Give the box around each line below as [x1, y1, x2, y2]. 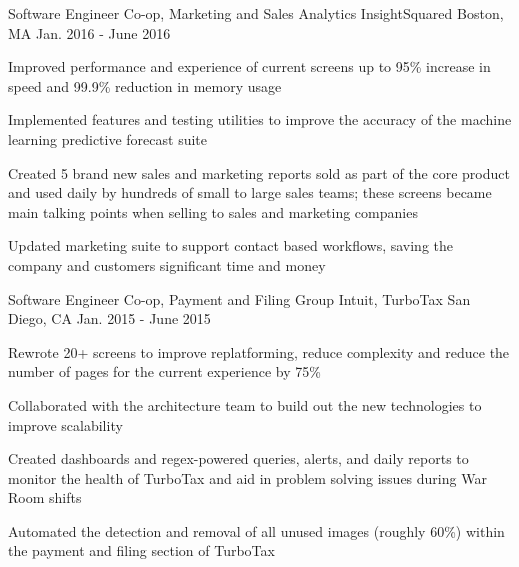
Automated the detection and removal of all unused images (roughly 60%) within [8, 520, 505, 541]
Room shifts [8, 487, 82, 508]
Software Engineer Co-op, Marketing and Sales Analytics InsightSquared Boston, [8, 3, 504, 23]
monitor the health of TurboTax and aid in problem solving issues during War [8, 467, 487, 488]
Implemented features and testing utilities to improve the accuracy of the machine [8, 109, 512, 130]
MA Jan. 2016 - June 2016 [8, 22, 171, 43]
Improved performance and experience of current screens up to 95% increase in [8, 56, 491, 77]
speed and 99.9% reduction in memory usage [8, 75, 282, 96]
